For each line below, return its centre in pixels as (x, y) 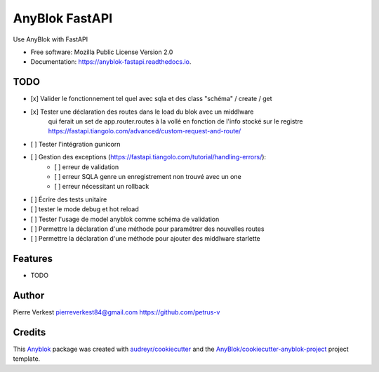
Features (33, 259)
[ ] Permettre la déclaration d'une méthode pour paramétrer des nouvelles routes (147, 229)
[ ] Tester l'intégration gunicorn (75, 144)
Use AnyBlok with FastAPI (50, 39)
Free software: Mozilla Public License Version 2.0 (102, 52)
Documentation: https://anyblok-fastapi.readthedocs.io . (111, 62)
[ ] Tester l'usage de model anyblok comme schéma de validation (125, 219)
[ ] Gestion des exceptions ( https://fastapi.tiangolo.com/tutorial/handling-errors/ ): (148, 157)
